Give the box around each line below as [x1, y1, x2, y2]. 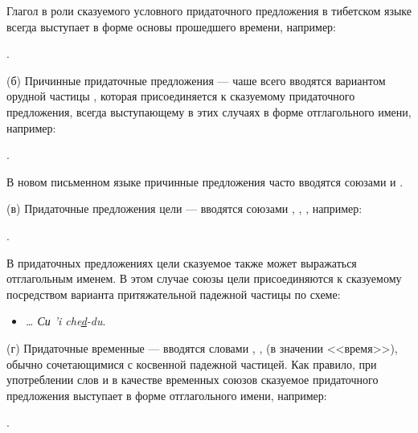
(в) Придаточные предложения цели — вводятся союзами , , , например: [6, 200, 363, 217]
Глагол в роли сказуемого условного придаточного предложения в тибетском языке [6, 2, 412, 18]
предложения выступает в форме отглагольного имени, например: [6, 386, 327, 403]
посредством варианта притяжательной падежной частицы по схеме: [6, 285, 341, 302]
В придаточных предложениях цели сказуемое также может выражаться [6, 254, 357, 271]
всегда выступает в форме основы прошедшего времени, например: [6, 18, 337, 35]
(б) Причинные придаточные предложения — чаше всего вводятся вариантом [6, 71, 386, 88]
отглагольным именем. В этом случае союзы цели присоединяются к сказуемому [6, 270, 402, 287]
